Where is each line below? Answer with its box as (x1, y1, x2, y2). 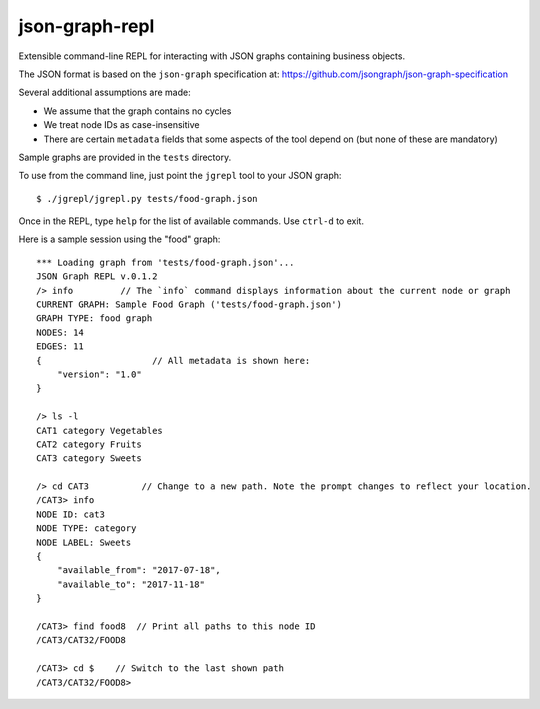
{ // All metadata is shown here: (36, 355, 311, 366)
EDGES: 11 (36, 341, 84, 352)
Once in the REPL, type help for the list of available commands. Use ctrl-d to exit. (18, 215, 365, 227)
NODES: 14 (36, 326, 84, 338)
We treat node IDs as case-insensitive (43, 119, 200, 131)
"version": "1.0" (56, 368, 142, 380)
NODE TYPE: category (36, 523, 137, 534)
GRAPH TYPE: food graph (36, 313, 153, 324)
